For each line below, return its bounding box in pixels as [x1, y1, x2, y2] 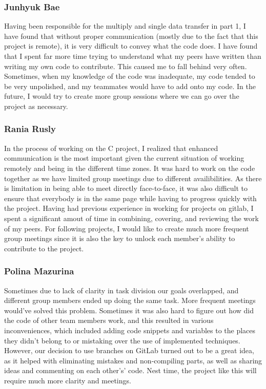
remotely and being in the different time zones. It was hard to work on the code [4, 162, 255, 173]
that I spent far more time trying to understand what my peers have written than [4, 51, 261, 61]
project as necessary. [4, 100, 68, 111]
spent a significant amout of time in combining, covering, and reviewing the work [4, 212, 259, 223]
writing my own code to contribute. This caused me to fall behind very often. [4, 60, 247, 71]
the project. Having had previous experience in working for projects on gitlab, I [4, 203, 254, 213]
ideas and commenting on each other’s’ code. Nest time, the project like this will [4, 365, 257, 376]
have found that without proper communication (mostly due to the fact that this [4, 30, 258, 41]
